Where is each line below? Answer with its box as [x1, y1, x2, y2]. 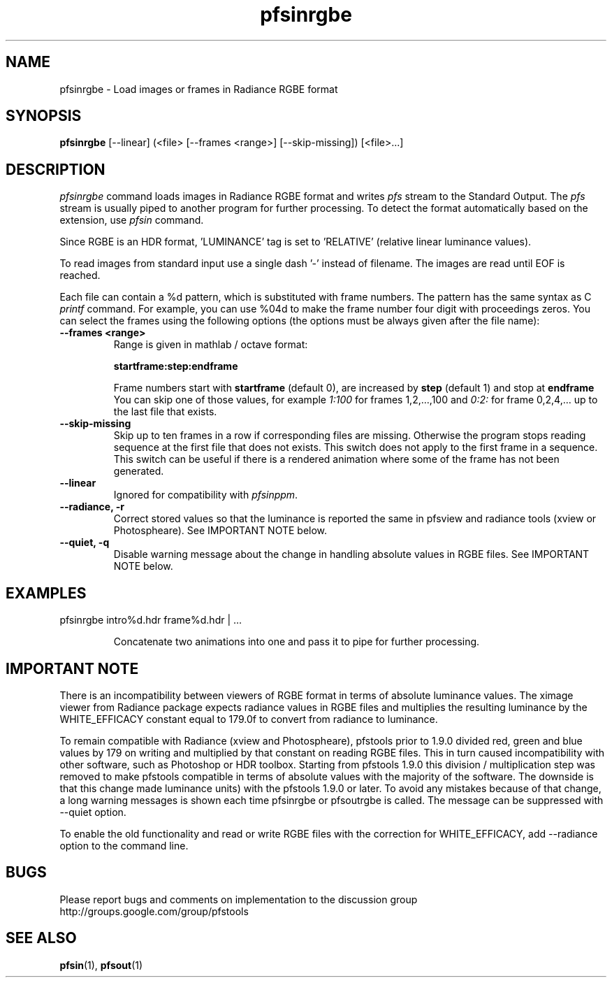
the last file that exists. [113, 406, 217, 418]
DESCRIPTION [6, 160, 105, 178]
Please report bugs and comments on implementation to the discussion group [59, 893, 418, 905]
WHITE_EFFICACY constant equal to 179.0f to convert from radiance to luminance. [59, 712, 438, 725]
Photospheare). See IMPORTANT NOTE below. [113, 524, 328, 537]
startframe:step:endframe [113, 360, 238, 373]
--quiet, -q [59, 536, 110, 549]
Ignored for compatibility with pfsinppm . [113, 489, 298, 501]
